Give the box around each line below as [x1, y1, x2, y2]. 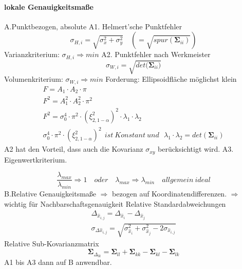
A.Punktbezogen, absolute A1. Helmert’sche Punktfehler [4, 21, 182, 31]
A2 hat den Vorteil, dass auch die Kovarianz [4, 144, 143, 154]
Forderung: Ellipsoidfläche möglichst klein [105, 74, 237, 84]
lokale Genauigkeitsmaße [4, 1, 94, 12]
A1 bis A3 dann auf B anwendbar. [4, 256, 112, 267]
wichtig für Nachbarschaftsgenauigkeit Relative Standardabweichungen [4, 198, 226, 209]
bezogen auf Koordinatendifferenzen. [112, 188, 227, 199]
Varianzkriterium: [4, 49, 60, 60]
